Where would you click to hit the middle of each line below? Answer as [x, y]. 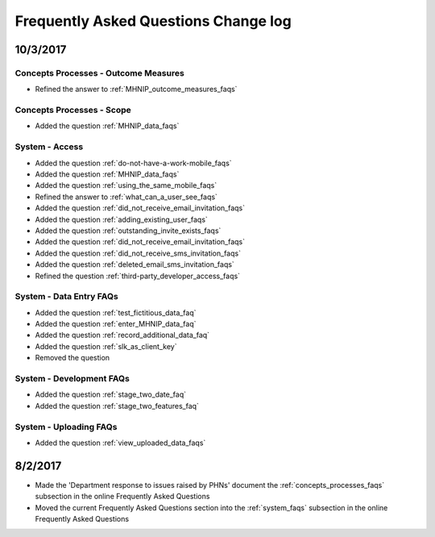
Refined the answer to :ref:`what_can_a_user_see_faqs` [126, 197]
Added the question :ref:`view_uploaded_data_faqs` [120, 443]
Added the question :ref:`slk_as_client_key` [106, 346]
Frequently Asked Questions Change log [153, 21]
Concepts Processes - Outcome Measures [99, 73]
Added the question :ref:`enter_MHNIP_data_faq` [116, 324]
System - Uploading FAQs [66, 427]
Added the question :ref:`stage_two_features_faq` [117, 406]
